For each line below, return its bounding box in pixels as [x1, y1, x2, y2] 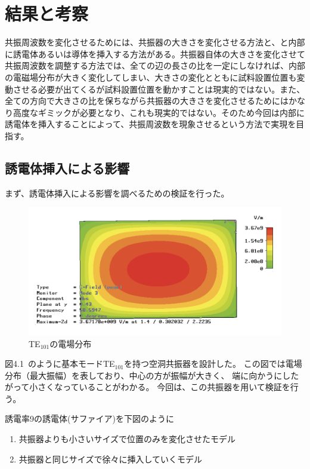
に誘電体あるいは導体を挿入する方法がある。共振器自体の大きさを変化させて [5, 47, 305, 60]
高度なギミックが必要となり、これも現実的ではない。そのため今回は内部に [13, 106, 305, 118]
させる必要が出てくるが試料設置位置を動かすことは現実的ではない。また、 [13, 82, 305, 95]
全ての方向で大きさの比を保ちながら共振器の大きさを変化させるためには [5, 94, 289, 107]
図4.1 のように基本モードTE [5, 357, 115, 370]
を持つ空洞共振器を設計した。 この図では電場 [124, 357, 302, 370]
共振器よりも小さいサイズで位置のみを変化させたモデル [18, 433, 236, 445]
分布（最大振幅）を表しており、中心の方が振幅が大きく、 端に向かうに [5, 369, 283, 381]
